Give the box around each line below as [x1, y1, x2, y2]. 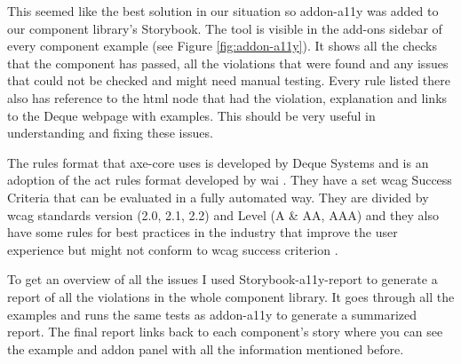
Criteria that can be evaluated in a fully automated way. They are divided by [7, 187, 429, 206]
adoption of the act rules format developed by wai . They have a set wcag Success [7, 170, 452, 189]
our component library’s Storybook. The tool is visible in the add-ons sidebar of [7, 19, 442, 37]
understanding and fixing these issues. [7, 123, 213, 142]
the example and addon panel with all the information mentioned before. [7, 339, 404, 358]
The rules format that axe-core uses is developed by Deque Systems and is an [7, 153, 429, 171]
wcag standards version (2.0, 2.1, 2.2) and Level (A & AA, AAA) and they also [7, 205, 439, 224]
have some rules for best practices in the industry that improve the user [7, 223, 398, 241]
